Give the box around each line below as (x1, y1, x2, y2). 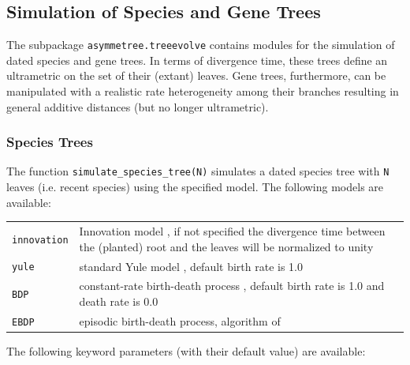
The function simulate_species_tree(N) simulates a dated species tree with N (6, 163, 389, 179)
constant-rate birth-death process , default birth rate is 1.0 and (79, 277, 385, 294)
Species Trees (6, 132, 93, 152)
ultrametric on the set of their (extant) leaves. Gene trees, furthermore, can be (6, 67, 386, 84)
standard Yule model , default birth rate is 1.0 (79, 258, 304, 274)
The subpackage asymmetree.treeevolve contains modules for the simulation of (6, 36, 395, 53)
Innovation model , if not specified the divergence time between (79, 223, 386, 239)
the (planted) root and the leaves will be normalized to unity (79, 238, 374, 254)
